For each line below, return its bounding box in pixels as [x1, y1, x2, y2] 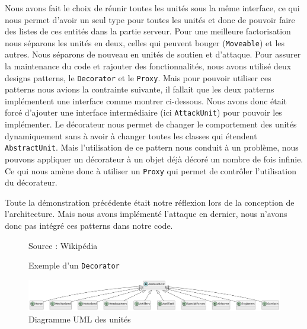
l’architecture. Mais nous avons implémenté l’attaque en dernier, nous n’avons [5, 207, 287, 220]
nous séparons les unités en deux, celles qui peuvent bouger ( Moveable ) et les [5, 36, 285, 49]
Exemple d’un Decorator [28, 259, 120, 271]
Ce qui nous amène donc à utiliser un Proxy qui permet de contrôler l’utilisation [5, 164, 296, 177]
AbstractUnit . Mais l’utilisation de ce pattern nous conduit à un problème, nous [5, 141, 299, 154]
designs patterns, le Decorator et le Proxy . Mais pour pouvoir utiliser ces [5, 71, 271, 84]
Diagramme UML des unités [28, 313, 131, 325]
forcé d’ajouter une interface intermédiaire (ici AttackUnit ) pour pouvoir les [5, 106, 282, 119]
